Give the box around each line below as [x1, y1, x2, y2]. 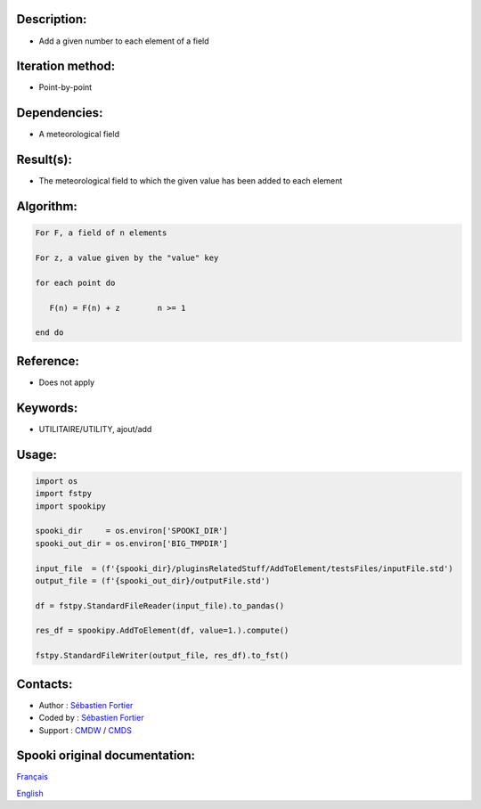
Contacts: [16, 676, 73, 691]
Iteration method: [16, 59, 116, 74]
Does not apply [38, 377, 95, 388]
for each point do [35, 277, 116, 288]
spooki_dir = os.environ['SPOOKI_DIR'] [35, 526, 229, 536]
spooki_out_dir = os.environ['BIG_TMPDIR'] [35, 538, 229, 548]
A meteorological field [38, 129, 120, 140]
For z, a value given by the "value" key [35, 253, 219, 263]
